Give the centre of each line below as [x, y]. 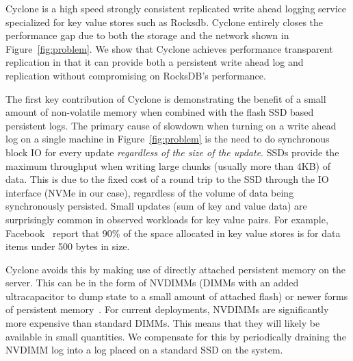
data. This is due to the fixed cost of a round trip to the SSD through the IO [167, 179]
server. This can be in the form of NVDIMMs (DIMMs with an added [152, 283]
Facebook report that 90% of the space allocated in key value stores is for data [173, 233]
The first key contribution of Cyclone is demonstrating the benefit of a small [166, 98]
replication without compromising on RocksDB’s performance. [136, 75]
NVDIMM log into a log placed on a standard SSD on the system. [144, 350]
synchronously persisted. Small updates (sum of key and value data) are [156, 206]
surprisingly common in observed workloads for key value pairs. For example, [167, 219]
